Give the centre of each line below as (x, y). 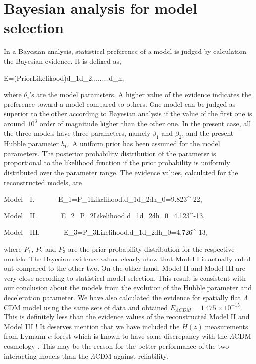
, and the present (208, 133)
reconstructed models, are (43, 182)
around (15, 123)
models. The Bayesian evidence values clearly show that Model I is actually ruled (127, 258)
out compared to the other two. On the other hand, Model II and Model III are (125, 268)
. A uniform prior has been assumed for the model (144, 143)
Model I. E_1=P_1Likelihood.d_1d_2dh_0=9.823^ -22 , (103, 199)
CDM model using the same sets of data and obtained (86, 307)
